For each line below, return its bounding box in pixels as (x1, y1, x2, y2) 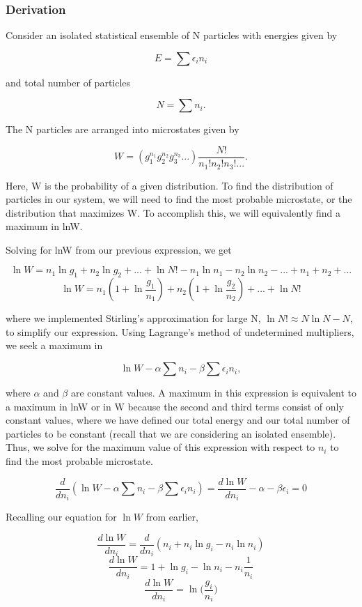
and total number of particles (6, 75, 131, 89)
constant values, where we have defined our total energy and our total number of (6, 413, 350, 427)
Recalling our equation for (6, 509, 117, 524)
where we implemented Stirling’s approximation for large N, (6, 311, 261, 325)
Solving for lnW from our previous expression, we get (6, 242, 232, 256)
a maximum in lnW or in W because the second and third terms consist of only (6, 399, 344, 413)
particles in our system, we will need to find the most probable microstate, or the (6, 192, 352, 206)
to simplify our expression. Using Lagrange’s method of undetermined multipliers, (6, 324, 354, 339)
